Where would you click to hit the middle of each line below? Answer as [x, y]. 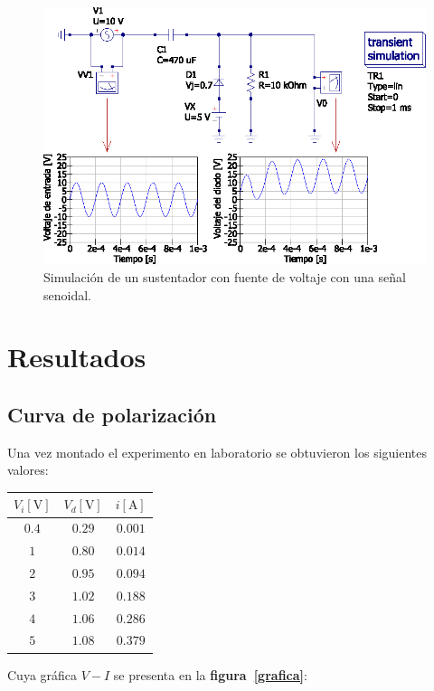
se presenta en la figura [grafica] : [210, 674]
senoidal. [67, 294]
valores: [28, 470]
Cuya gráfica [42, 674]
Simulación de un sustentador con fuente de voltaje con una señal [225, 276]
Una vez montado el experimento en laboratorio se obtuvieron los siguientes [217, 452]
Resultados [77, 357]
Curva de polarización [112, 414]
